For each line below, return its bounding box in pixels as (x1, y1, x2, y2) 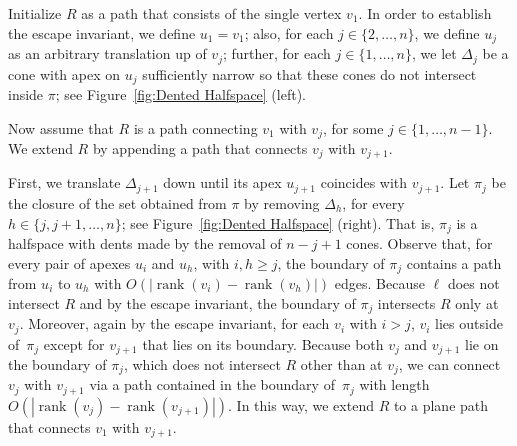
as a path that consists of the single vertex (81, 3, 342, 23)
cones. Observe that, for (346, 232, 493, 253)
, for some (322, 117, 384, 138)
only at (455, 292, 499, 313)
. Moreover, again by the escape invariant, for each (19, 313, 330, 334)
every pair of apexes (8, 252, 131, 273)
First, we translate (8, 172, 121, 193)
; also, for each (244, 22, 334, 43)
